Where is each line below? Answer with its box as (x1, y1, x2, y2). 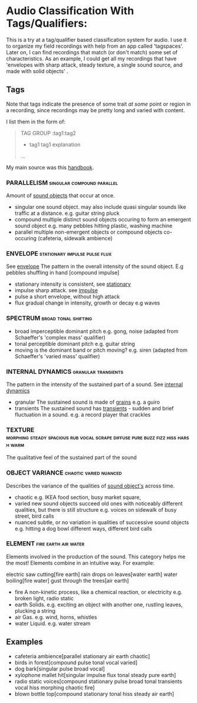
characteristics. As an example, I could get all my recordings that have (6, 55, 177, 62)
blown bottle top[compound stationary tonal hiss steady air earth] (14, 690, 175, 697)
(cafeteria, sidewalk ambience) (38, 235, 113, 242)
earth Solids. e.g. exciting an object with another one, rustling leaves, (14, 601, 183, 608)
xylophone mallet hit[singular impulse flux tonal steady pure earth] (14, 671, 176, 678)
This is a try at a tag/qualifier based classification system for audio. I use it (6, 36, 187, 43)
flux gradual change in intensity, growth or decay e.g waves (14, 299, 160, 306)
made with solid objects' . (6, 67, 69, 74)
